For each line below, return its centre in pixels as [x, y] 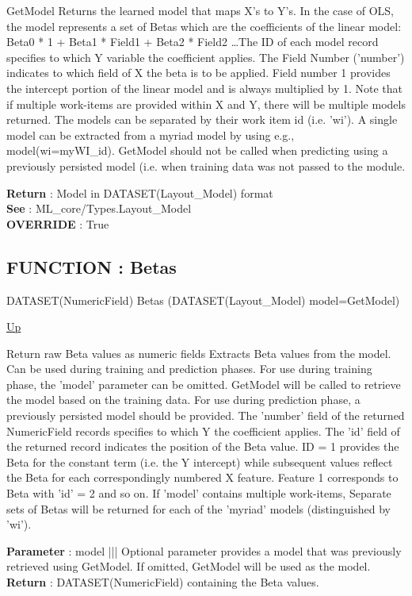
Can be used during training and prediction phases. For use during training [189, 369]
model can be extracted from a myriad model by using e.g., [151, 135]
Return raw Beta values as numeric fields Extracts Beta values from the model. [199, 353]
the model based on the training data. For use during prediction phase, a [183, 400]
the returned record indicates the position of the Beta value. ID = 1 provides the [203, 446]
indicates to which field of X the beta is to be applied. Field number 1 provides [198, 73]
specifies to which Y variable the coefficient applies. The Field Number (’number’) [206, 57]
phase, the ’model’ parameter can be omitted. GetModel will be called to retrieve [204, 384]
